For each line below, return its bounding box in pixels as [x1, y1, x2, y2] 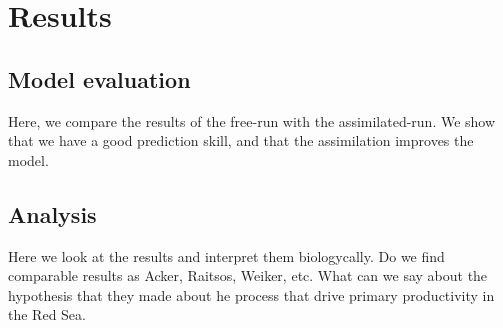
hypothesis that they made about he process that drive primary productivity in [8, 284, 495, 305]
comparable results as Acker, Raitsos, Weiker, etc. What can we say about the [8, 265, 488, 286]
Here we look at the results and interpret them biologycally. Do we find [8, 245, 445, 266]
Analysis [8, 198, 97, 229]
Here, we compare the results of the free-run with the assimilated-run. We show [8, 110, 496, 131]
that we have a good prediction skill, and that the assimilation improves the [8, 130, 474, 151]
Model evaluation [8, 63, 191, 94]
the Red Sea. [8, 304, 86, 325]
